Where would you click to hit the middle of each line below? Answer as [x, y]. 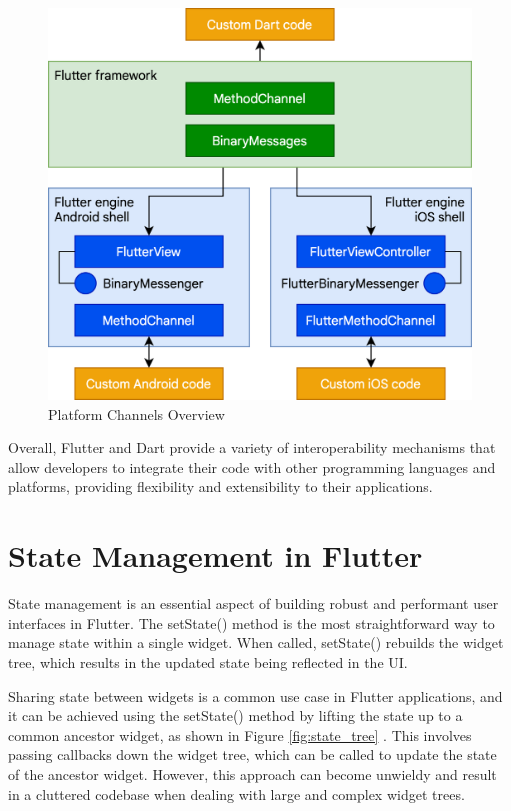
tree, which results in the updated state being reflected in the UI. [208, 661]
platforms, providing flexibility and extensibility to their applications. [220, 486]
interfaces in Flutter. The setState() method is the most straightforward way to [251, 622]
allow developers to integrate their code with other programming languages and [252, 466]
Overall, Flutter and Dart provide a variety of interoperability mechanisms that [252, 447]
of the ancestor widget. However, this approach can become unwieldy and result [252, 773]
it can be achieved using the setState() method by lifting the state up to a [235, 715]
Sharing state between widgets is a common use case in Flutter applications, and [255, 695]
